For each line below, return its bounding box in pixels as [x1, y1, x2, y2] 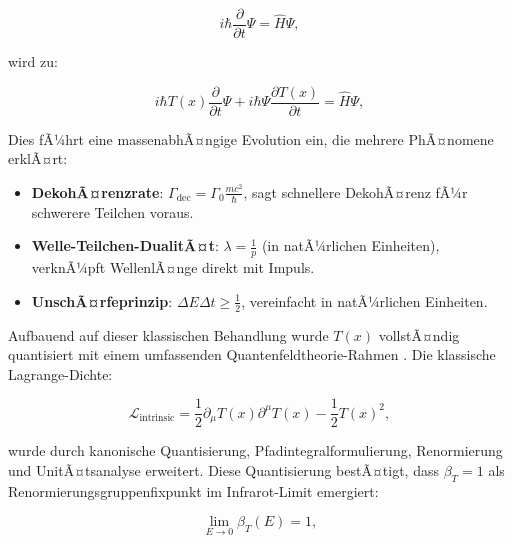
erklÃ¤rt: [8, 148, 68, 169]
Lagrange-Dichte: [8, 363, 113, 384]
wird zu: [8, 51, 58, 72]
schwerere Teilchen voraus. [31, 201, 194, 222]
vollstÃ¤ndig [378, 324, 460, 345]
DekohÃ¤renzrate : [31, 181, 164, 202]
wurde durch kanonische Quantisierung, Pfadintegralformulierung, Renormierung [8, 440, 503, 461]
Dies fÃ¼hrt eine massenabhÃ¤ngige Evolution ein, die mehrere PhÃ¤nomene [8, 128, 494, 149]
